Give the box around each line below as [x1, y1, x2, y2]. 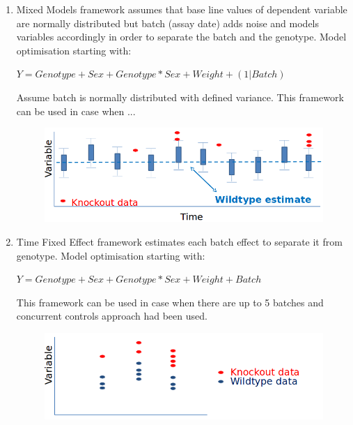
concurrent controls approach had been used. [16, 308, 207, 323]
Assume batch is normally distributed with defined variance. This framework [16, 89, 344, 104]
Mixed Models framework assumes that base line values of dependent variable [16, 2, 347, 16]
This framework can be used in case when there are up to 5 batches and [16, 294, 324, 309]
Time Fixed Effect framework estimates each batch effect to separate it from [16, 234, 343, 249]
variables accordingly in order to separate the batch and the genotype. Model [16, 29, 347, 44]
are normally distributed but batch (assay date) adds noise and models [16, 15, 320, 30]
